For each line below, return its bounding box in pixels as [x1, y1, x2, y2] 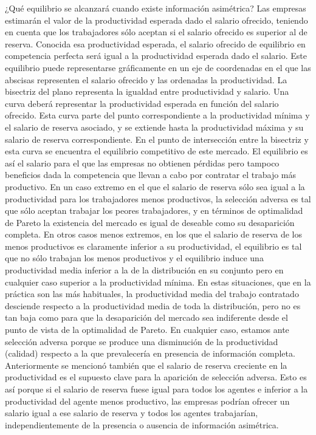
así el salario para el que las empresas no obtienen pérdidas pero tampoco [5, 156, 280, 169]
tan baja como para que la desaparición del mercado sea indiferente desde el [5, 311, 288, 324]
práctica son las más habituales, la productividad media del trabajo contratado [5, 287, 299, 300]
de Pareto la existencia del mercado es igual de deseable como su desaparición [5, 216, 295, 228]
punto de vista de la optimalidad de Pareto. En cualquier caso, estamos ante [5, 323, 289, 336]
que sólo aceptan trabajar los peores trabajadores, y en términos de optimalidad [5, 204, 303, 217]
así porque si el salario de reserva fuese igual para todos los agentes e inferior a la [5, 383, 308, 395]
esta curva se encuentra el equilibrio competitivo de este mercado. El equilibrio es [5, 145, 308, 157]
